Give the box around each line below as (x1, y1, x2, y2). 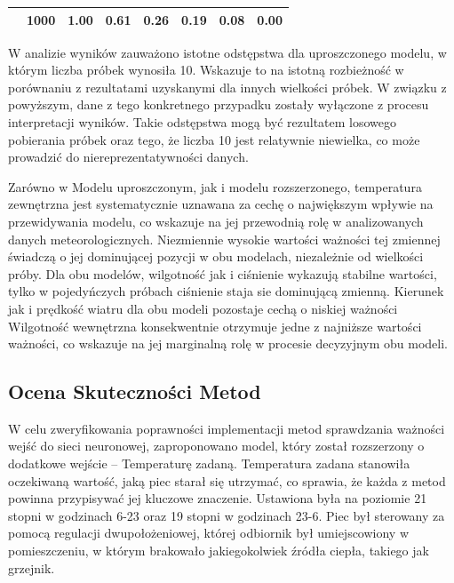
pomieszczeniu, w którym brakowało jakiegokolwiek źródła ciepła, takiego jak (8, 541, 429, 560)
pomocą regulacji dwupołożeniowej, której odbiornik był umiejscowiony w (8, 523, 410, 542)
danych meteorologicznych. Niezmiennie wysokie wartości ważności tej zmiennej (8, 229, 441, 248)
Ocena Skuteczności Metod (8, 378, 261, 405)
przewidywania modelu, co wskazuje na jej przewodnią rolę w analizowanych (8, 212, 424, 230)
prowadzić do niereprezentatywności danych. (8, 148, 249, 166)
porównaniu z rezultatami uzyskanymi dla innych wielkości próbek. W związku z (8, 77, 447, 96)
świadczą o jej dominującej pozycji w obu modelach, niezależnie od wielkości (8, 247, 424, 266)
